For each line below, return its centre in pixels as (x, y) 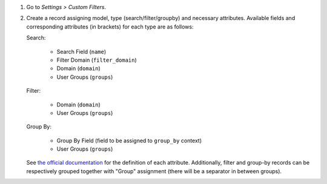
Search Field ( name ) (81, 51)
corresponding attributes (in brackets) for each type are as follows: (110, 27)
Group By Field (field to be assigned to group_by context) (129, 140)
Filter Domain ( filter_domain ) (97, 60)
